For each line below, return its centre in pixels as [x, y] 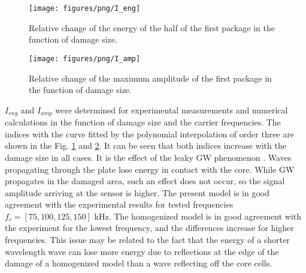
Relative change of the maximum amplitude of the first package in [150, 78]
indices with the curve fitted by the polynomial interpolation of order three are [149, 133]
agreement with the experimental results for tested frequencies [119, 204]
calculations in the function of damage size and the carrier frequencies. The [143, 122]
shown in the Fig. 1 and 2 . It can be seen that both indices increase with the [146, 145]
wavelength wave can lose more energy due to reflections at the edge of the [142, 251]
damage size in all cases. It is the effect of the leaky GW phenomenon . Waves [148, 157]
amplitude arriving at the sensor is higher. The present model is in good [137, 192]
